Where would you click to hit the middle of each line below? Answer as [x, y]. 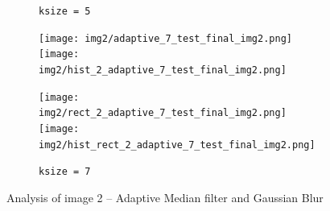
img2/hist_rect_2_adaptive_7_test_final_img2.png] [177, 145]
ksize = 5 [65, 11]
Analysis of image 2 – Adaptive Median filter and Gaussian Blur [165, 197]
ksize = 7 [65, 172]
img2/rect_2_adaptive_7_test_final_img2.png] [163, 113]
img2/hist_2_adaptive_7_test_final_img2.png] [163, 70]
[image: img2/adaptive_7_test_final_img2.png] [165, 38]
